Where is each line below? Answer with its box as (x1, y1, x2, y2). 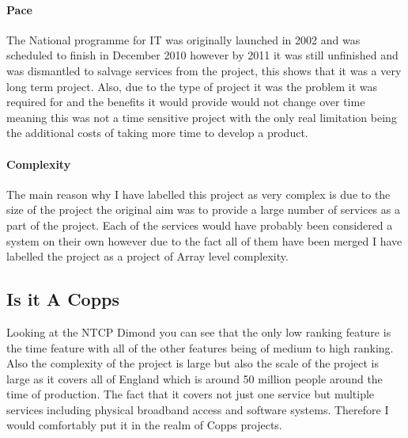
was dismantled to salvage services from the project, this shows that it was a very (6, 62, 402, 78)
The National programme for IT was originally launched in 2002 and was (6, 31, 361, 48)
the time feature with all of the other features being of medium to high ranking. (6, 339, 394, 356)
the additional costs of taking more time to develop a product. (6, 124, 308, 141)
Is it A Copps (6, 287, 120, 311)
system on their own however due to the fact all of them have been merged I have (6, 232, 402, 249)
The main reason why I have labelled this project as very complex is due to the (6, 185, 391, 202)
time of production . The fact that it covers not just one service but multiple (6, 386, 375, 402)
